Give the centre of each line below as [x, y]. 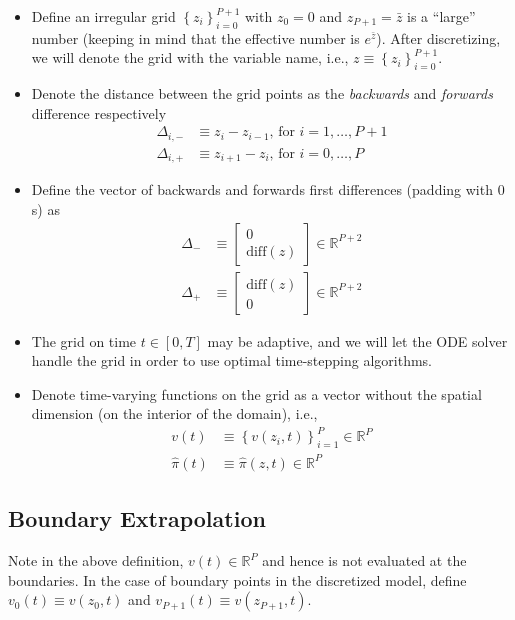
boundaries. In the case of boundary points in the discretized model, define [237, 579]
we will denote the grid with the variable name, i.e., [190, 57]
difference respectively [99, 112]
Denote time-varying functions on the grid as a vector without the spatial [256, 393]
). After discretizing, [438, 37]
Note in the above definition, [96, 560]
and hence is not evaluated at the [364, 560]
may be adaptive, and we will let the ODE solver [357, 340]
